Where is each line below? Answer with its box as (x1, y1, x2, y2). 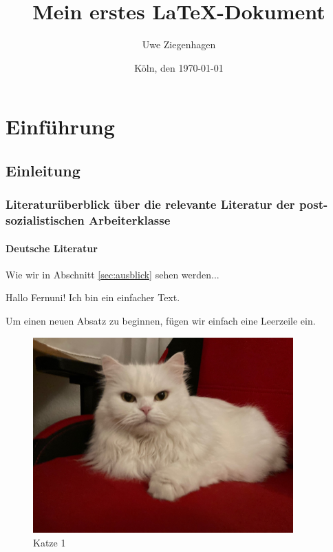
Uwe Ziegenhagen (142, 37, 216, 52)
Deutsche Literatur (6, 241, 98, 255)
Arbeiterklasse (89, 212, 171, 229)
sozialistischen (6, 212, 85, 229)
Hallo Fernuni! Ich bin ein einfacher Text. (6, 290, 180, 305)
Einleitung (6, 159, 80, 181)
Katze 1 (33, 535, 66, 549)
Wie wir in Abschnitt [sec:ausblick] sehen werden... (6, 267, 219, 281)
